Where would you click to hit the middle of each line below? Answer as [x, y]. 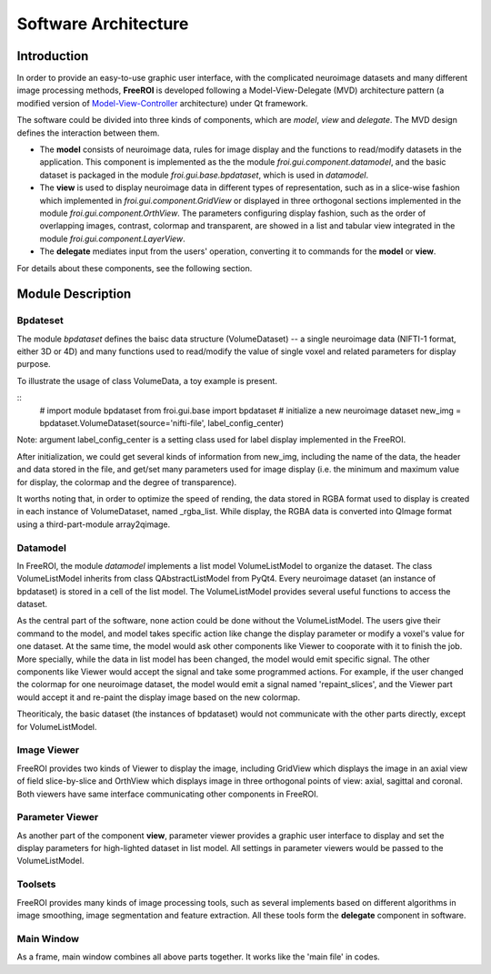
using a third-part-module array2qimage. [94, 524]
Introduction [53, 56]
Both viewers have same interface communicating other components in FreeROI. [168, 794]
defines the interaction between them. [88, 133]
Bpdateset [40, 320]
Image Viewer [48, 750]
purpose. [34, 364]
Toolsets [36, 885]
